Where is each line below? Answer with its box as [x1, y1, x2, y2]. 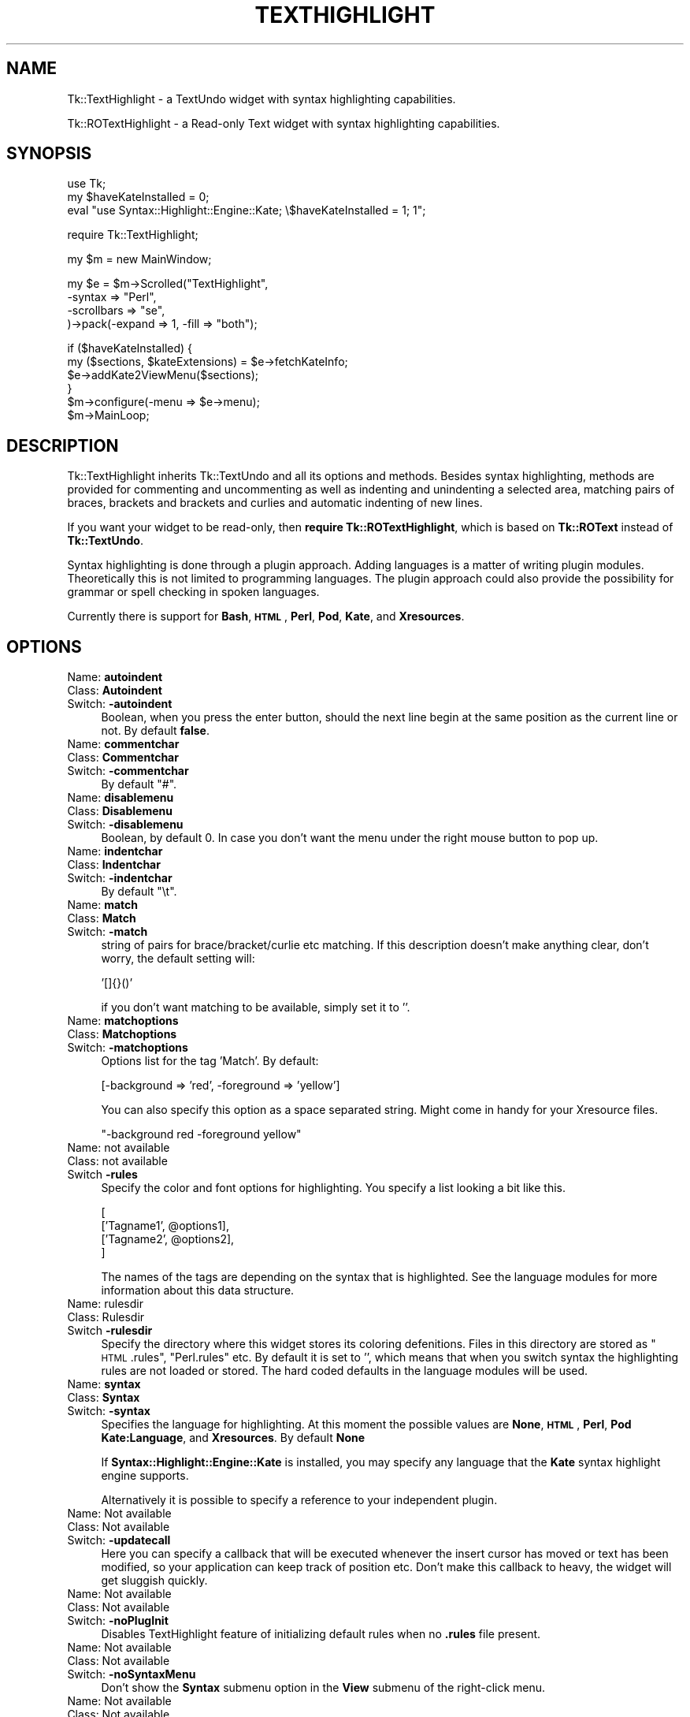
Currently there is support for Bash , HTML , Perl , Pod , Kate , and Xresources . [67, 609, 465, 624]
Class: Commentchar [67, 750, 179, 765]
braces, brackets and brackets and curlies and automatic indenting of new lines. [67, 496, 483, 510]
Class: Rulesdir [67, 1310, 145, 1324]
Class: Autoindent [67, 683, 162, 698]
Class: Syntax [67, 1391, 140, 1405]
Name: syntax [67, 1377, 141, 1391]
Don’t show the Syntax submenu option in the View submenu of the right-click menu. [101, 1681, 546, 1695]
